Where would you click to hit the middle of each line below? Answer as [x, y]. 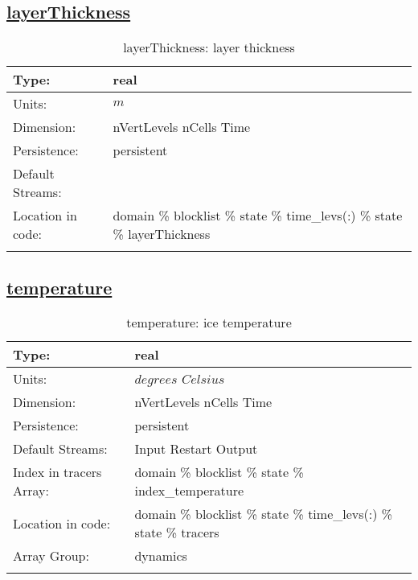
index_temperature [189, 491]
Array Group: [51, 556]
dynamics [161, 556]
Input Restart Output [196, 449]
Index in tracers [57, 472]
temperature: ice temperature [209, 323]
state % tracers [177, 533]
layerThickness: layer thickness [209, 47]
